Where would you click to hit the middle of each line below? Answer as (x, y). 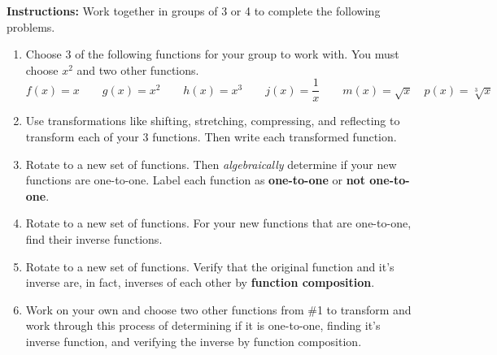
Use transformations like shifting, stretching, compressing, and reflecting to (213, 121)
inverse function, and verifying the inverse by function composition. (194, 341)
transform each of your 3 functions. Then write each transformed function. (211, 137)
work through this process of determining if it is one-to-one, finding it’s (203, 325)
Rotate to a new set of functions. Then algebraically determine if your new (211, 164)
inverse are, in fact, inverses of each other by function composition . (200, 282)
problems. (31, 26)
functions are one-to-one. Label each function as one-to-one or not (195, 180)
